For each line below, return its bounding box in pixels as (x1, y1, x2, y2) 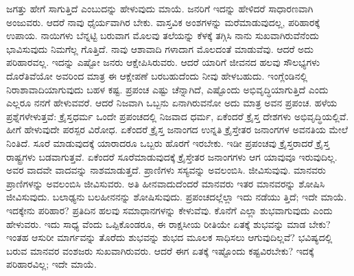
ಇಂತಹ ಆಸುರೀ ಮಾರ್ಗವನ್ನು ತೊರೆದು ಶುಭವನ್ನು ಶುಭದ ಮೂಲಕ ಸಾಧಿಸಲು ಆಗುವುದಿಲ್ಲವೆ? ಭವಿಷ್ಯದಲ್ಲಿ (6, 230, 333, 244)
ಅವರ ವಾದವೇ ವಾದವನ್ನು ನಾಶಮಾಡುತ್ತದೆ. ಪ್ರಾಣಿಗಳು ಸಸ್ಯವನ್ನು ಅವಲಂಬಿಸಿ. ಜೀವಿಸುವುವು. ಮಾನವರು (6, 163, 326, 177)
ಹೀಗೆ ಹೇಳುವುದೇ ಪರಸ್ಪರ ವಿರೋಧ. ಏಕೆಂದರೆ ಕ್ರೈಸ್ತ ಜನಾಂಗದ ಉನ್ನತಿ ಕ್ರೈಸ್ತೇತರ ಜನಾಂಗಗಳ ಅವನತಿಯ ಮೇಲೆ (6, 122, 349, 137)
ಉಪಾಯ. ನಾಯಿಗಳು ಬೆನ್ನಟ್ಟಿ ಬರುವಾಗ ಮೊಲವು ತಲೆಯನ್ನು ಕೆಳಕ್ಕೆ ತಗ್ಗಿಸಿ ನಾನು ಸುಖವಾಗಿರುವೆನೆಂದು (6, 28, 320, 43)
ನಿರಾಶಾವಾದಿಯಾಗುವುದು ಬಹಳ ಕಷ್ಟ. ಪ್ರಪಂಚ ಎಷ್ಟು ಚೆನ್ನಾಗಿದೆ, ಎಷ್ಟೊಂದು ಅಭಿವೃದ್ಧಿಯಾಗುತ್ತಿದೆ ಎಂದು (6, 82, 329, 96)
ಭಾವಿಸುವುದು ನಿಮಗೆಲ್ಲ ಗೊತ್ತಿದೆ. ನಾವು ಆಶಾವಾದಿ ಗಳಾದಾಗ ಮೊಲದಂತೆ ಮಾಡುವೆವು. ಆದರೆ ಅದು (6, 41, 314, 56)
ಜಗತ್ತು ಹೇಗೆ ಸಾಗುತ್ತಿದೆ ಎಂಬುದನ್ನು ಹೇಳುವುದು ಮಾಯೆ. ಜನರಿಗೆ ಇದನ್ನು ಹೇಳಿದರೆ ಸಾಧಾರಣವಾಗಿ (6, 1, 314, 15)
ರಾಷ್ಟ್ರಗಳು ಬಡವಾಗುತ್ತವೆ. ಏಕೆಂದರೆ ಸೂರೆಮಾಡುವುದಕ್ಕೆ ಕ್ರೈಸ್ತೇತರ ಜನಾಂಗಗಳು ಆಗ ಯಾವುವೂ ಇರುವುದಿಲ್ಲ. (6, 149, 338, 163)
